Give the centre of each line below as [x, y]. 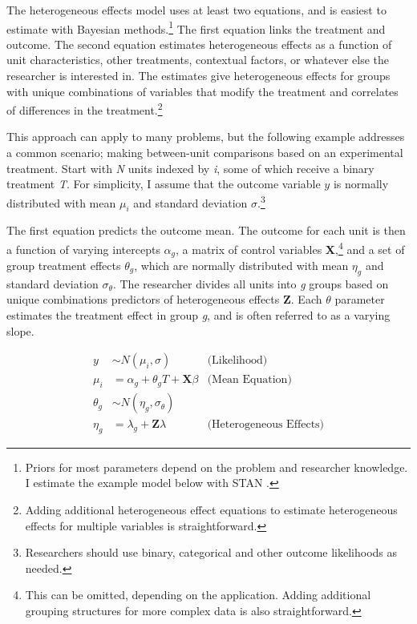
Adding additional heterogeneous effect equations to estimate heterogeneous [211, 510]
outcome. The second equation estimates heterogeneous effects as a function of [199, 44]
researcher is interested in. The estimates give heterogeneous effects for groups [198, 76]
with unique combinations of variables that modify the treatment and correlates [202, 91]
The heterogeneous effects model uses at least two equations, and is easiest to [196, 10]
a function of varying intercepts [83, 249]
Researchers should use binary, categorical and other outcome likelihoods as [211, 552]
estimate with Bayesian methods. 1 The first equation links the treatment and [196, 27]
